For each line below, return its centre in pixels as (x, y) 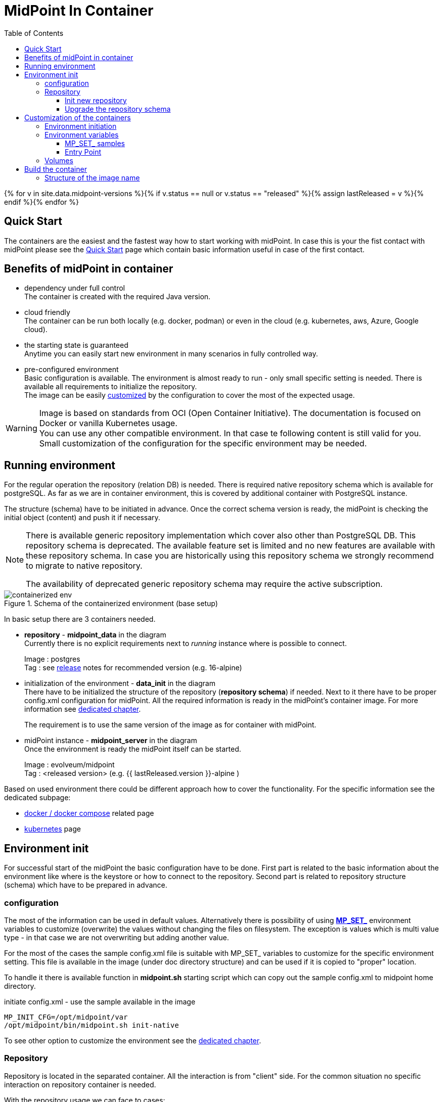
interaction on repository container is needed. (80, 1084)
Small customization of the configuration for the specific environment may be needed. (203, 444)
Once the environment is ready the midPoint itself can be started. (133, 749)
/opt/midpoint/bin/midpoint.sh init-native (92, 1025)
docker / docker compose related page (89, 813)
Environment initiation (81, 126)
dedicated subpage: (37, 798)
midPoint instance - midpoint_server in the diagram (111, 741)
